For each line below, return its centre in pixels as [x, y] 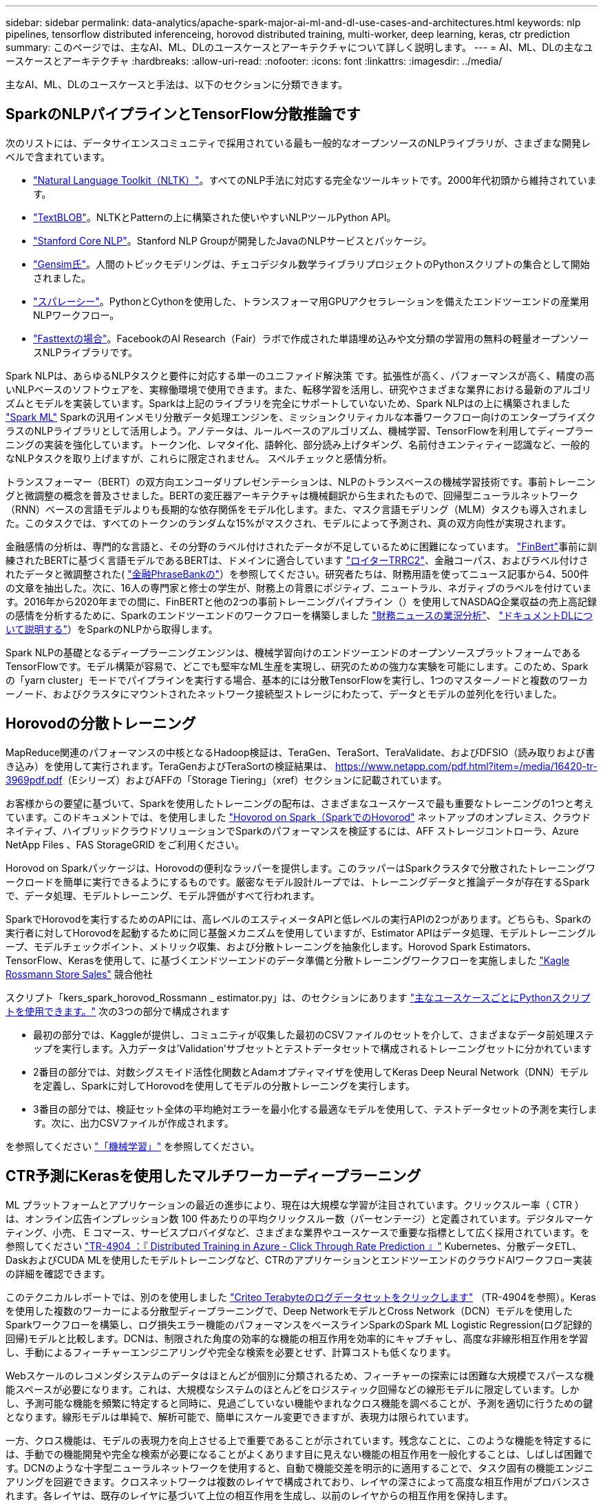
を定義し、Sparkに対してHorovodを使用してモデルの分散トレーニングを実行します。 [224, 1085]
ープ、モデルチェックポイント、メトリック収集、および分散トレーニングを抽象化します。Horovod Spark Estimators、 [271, 946]
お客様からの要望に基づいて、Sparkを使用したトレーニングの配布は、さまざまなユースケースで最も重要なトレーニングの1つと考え [299, 803]
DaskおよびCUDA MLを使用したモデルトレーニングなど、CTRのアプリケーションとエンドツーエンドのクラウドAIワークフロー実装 [299, 1260]
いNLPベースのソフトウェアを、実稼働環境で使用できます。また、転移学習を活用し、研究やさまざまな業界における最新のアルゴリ [298, 389]
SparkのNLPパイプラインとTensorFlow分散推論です [183, 114]
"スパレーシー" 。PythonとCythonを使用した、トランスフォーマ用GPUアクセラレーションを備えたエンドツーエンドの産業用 [311, 301]
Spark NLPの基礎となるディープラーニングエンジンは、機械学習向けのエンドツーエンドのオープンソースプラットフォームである [293, 652]
